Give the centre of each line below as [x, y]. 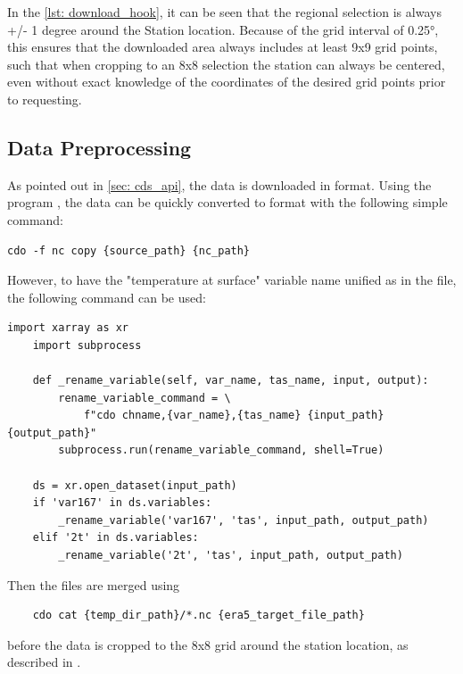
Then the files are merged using [94, 584]
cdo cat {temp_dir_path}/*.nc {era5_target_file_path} [198, 616]
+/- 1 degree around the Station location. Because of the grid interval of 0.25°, [223, 29]
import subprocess [87, 345]
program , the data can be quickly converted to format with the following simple [227, 202]
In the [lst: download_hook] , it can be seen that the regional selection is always [224, 12]
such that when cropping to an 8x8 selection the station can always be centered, [226, 64]
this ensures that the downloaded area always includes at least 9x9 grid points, [223, 47]
